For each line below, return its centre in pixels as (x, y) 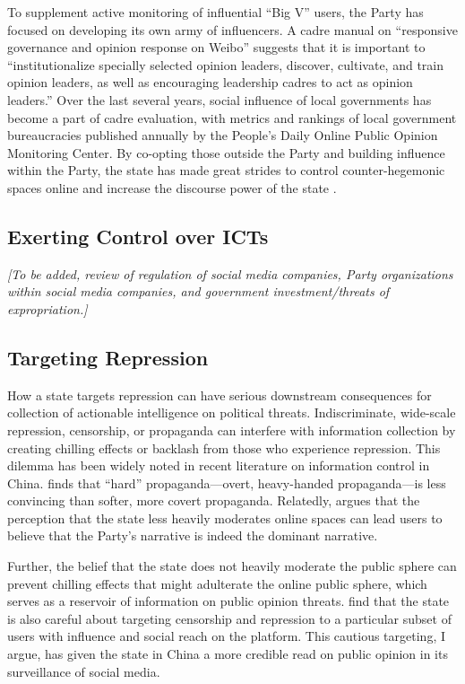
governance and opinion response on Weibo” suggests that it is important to (216, 47)
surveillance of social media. (84, 671)
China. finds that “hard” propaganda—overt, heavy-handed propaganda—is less (227, 482)
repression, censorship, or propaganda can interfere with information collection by (232, 430)
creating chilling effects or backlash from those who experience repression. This (224, 447)
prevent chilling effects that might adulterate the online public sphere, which (217, 583)
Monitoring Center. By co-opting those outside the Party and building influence (226, 152)
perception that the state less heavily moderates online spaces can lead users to (225, 517)
